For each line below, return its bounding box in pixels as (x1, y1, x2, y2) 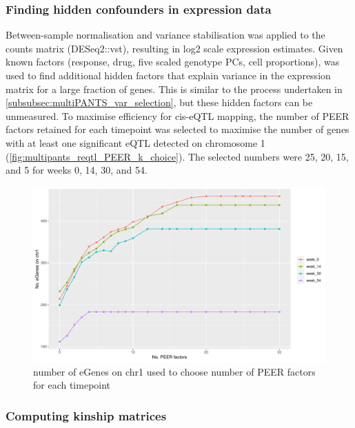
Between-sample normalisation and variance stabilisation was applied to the (6, 28, 325, 42)
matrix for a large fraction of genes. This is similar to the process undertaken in (6, 81, 343, 96)
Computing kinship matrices (6, 407, 167, 424)
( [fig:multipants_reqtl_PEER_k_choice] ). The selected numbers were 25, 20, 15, (6, 149, 349, 163)
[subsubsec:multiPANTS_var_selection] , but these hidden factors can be (6, 95, 313, 110)
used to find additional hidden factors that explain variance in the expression (6, 68, 331, 82)
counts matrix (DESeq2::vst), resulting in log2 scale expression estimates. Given (6, 41, 343, 55)
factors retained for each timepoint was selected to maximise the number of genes (6, 122, 349, 136)
